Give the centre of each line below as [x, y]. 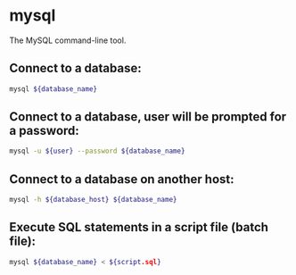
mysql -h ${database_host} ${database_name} [93, 200]
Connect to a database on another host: [122, 179]
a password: [45, 131]
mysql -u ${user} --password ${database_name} [97, 151]
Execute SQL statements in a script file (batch [139, 227]
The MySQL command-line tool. [68, 40]
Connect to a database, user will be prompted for [148, 117]
